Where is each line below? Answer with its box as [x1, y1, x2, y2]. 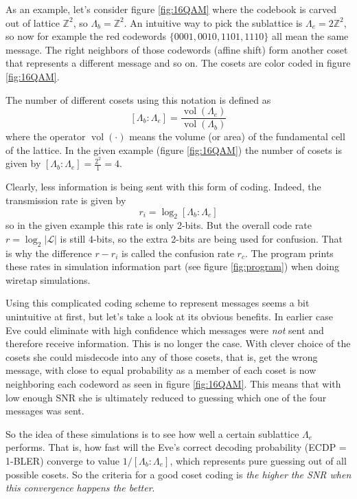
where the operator [5, 129, 86, 144]
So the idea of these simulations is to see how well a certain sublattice [5, 426, 299, 441]
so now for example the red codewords [5, 29, 166, 43]
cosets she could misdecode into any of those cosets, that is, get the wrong [5, 349, 318, 364]
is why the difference [5, 245, 92, 260]
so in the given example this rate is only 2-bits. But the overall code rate [5, 218, 312, 232]
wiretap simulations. [5, 272, 91, 287]
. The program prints [244, 245, 334, 260]
